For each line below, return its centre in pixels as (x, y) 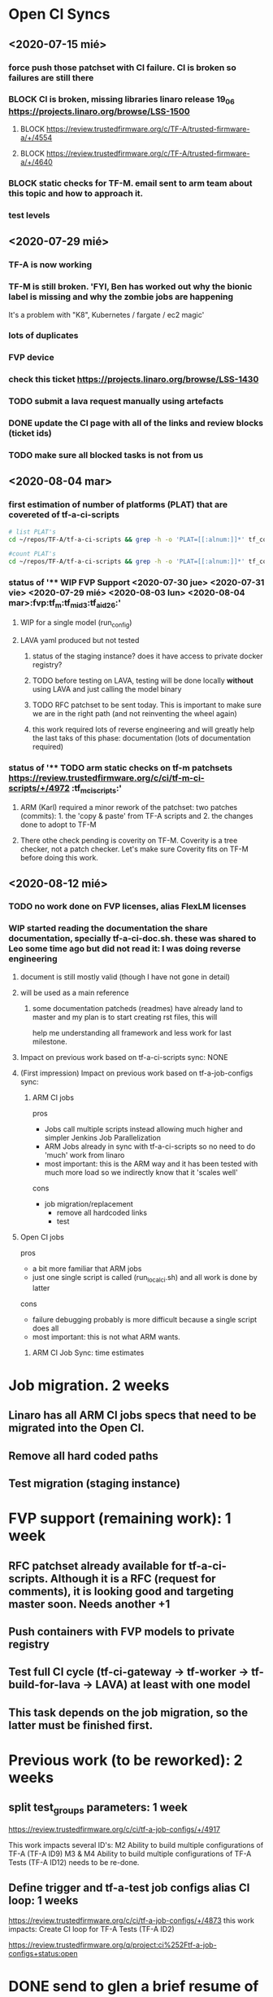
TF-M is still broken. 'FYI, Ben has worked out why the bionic (130, 287)
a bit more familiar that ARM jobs (87, 1269)
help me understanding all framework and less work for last (132, 1032)
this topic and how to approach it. (76, 193)
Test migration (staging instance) (95, 1483)
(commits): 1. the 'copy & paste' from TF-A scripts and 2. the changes (136, 816)
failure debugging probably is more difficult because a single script (145, 1319)
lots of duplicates (43, 336)
